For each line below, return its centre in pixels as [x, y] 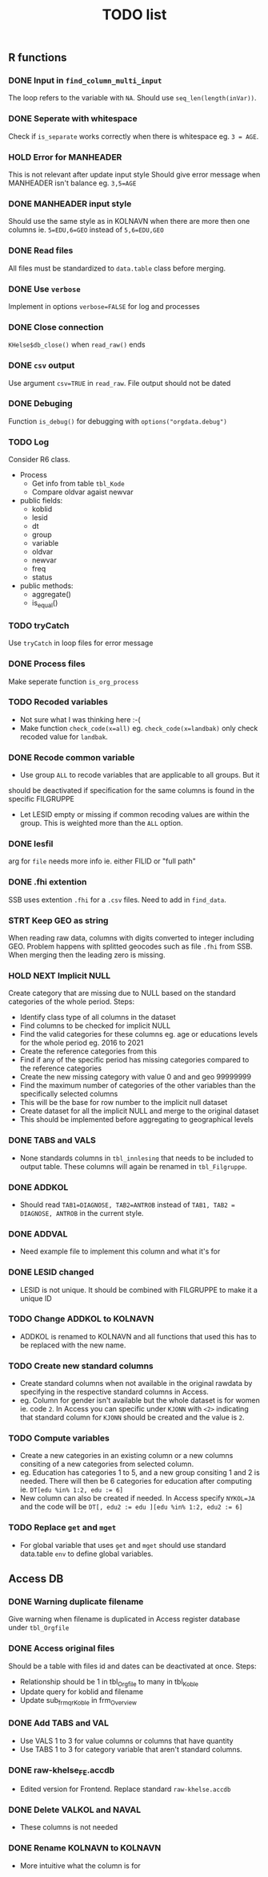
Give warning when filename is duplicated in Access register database [124, 1619]
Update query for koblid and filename [82, 1692]
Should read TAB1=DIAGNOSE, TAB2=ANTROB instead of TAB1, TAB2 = [128, 1205]
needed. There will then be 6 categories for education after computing [136, 1481]
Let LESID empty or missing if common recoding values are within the [134, 815]
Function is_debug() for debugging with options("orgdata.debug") [118, 421]
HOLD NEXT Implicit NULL [59, 975]
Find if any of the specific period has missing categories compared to [134, 1060]
